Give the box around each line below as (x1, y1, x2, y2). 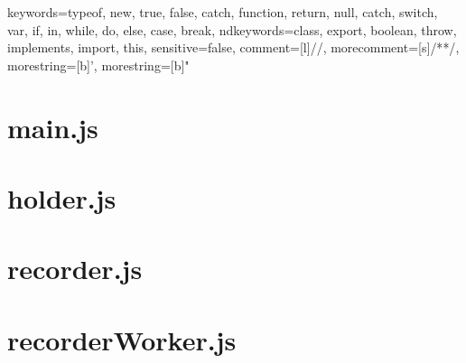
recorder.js (7, 250, 143, 287)
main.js (7, 108, 98, 145)
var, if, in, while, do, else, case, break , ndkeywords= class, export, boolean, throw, (7, 20, 457, 39)
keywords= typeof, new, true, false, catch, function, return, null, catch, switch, (7, 3, 438, 21)
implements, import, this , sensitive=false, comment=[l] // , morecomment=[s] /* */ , (7, 38, 460, 57)
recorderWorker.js (7, 321, 237, 358)
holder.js (7, 179, 116, 216)
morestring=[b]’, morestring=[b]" (7, 55, 190, 74)
